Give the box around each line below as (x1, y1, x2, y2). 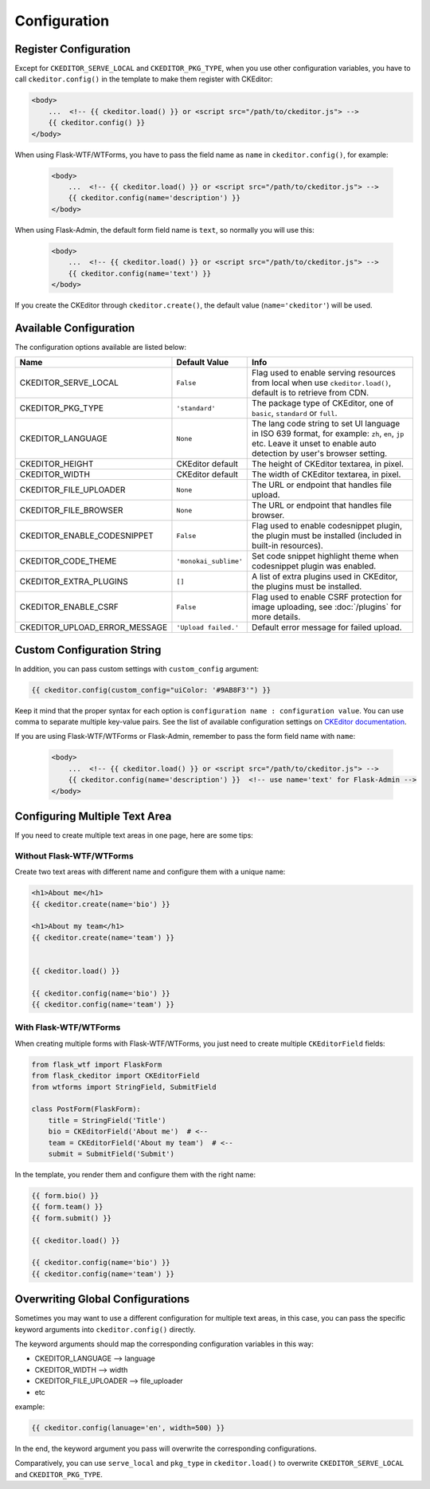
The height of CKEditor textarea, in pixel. (252, 458, 404, 469)
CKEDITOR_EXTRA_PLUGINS (19, 576, 128, 587)
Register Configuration (14, 42, 131, 56)
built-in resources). (252, 540, 324, 552)
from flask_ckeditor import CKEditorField (31, 1071, 200, 1080)
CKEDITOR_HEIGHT (19, 458, 94, 469)
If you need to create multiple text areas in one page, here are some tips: (14, 831, 254, 840)
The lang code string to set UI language (252, 418, 401, 430)
